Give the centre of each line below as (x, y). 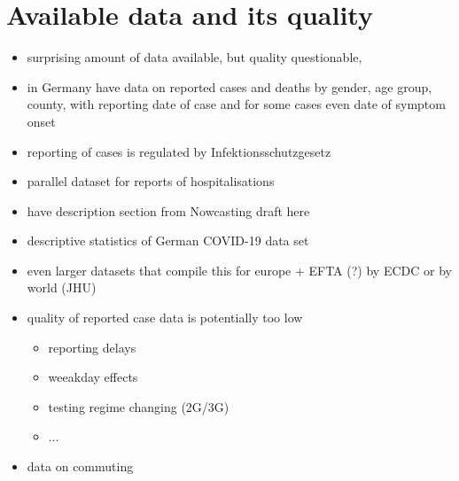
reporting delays (92, 347)
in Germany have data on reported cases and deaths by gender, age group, (229, 86)
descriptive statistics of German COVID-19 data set (168, 240)
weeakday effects (93, 377)
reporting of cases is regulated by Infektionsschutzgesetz (179, 151)
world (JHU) (62, 287)
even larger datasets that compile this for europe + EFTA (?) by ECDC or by (239, 270)
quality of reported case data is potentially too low (165, 318)
